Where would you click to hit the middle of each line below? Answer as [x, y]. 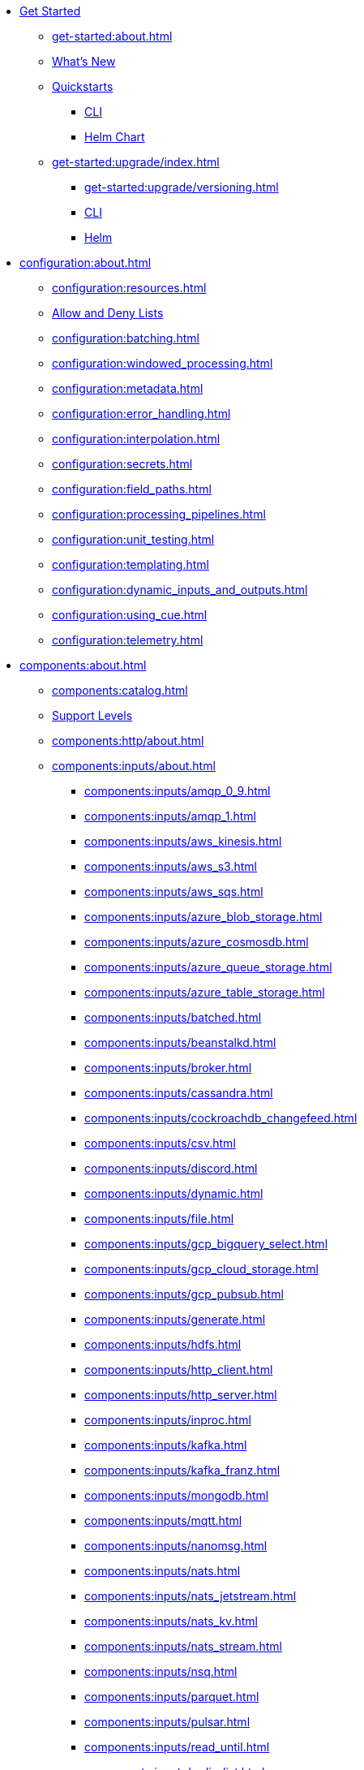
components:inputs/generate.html [175, 1319]
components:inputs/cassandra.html [179, 1093]
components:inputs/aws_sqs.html [174, 891]
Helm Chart [115, 137]
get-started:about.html [112, 36]
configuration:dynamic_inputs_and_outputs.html [180, 590]
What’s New [84, 61]
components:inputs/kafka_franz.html [182, 1470]
